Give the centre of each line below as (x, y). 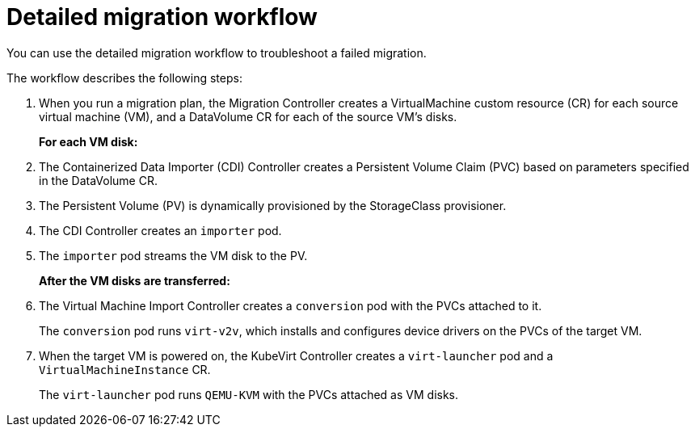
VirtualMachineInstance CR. (125, 369)
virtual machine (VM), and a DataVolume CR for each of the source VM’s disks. (248, 116)
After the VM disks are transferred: (135, 280)
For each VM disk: (88, 141)
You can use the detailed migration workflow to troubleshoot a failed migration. (217, 53)
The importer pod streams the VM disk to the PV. (173, 255)
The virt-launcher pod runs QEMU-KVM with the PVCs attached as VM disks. (249, 394)
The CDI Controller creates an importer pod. (160, 230)
